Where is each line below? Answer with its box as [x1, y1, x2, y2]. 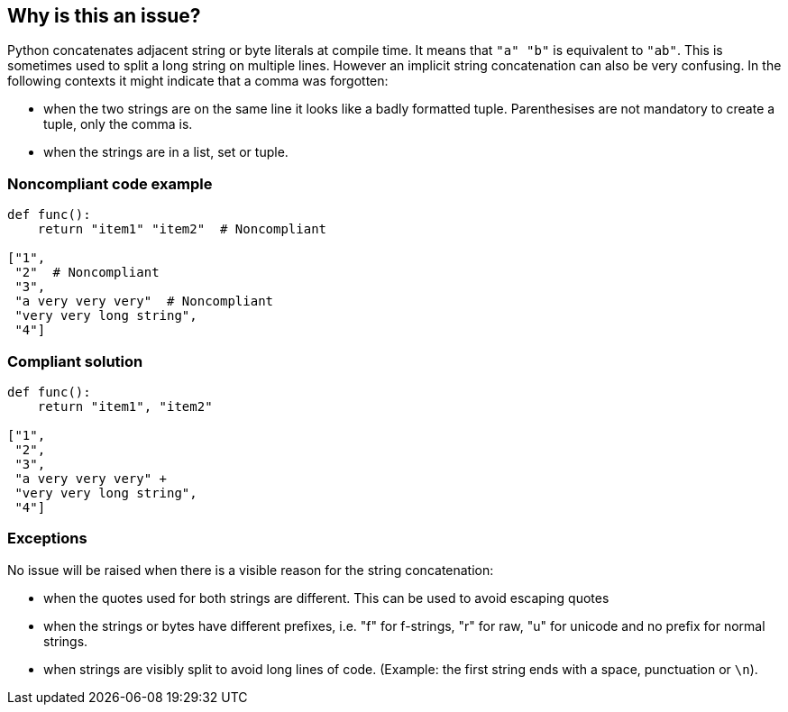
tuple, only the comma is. [43, 116, 193, 132]
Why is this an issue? [7, 5, 201, 27]
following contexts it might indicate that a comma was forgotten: [7, 73, 389, 89]
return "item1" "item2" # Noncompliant [37, 222, 327, 237]
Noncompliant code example [7, 174, 213, 193]
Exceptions [7, 529, 87, 548]
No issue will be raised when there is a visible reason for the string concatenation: [7, 561, 494, 578]
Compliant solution [7, 351, 143, 370]
